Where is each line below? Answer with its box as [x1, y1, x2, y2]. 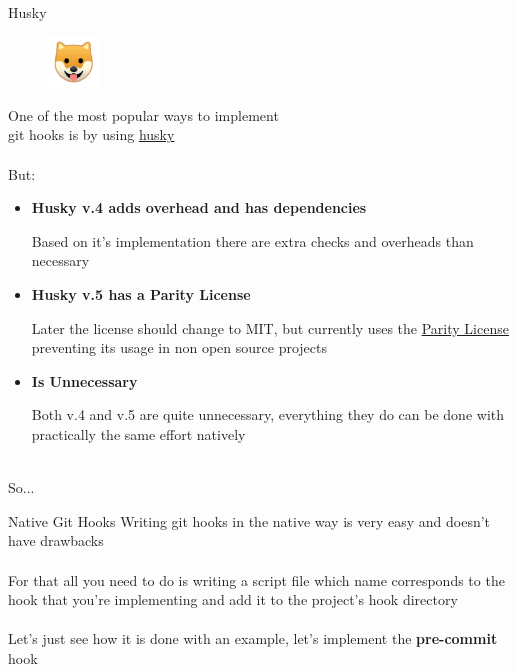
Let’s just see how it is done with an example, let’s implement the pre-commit [8, 628, 498, 649]
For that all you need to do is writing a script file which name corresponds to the [8, 569, 505, 590]
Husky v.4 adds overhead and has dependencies [31, 197, 367, 218]
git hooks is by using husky [8, 124, 175, 145]
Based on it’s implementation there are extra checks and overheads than [31, 230, 474, 251]
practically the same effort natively [31, 424, 246, 445]
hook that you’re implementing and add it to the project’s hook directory [8, 589, 458, 610]
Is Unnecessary [31, 370, 138, 391]
